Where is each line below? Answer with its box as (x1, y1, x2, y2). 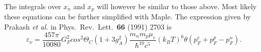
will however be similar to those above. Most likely (97, 1, 257, 11)
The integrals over (4, 1, 61, 11)
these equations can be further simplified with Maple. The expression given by (4, 11, 251, 22)
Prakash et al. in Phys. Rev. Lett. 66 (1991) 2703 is (4, 21, 172, 32)
